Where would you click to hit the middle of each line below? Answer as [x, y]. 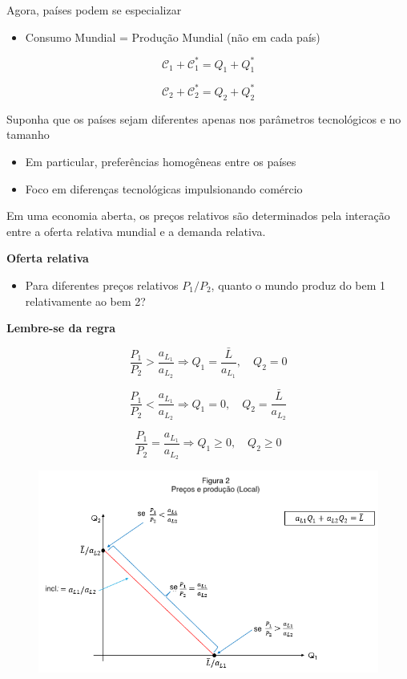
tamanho [28, 134]
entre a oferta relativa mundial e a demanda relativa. [136, 231]
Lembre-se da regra [61, 328]
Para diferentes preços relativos [102, 285]
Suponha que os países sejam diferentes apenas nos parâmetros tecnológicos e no [204, 118]
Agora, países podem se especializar [94, 10]
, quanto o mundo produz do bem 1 [298, 285]
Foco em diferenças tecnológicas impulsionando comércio [164, 188]
